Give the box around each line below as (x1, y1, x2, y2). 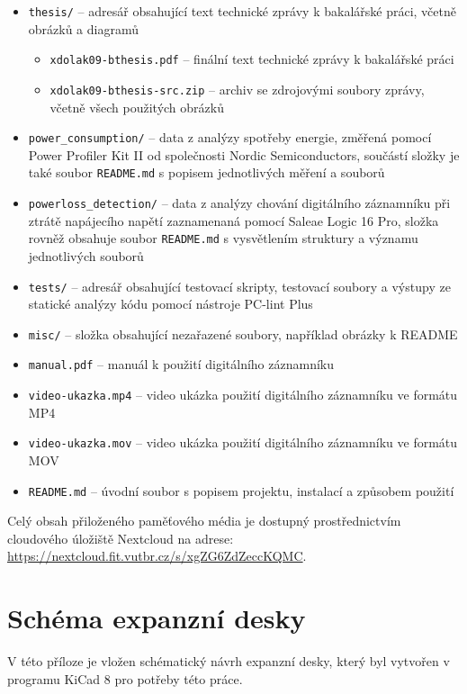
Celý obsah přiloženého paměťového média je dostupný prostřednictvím (7, 511, 401, 530)
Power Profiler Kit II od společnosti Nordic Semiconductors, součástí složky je (28, 145, 460, 164)
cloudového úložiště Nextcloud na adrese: (7, 528, 234, 547)
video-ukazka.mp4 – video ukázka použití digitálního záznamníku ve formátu (28, 385, 458, 404)
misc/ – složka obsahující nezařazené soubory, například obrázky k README (28, 324, 458, 343)
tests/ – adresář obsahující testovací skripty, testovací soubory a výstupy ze (28, 276, 451, 295)
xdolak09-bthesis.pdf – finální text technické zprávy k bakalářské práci (49, 50, 454, 68)
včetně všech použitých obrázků (49, 97, 224, 116)
